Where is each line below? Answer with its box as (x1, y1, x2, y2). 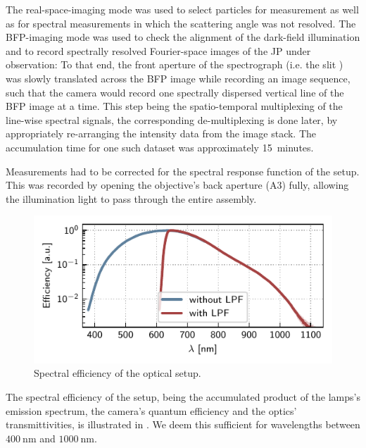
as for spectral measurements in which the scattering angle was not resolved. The (6, 15, 356, 30)
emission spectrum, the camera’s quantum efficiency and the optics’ (6, 403, 297, 418)
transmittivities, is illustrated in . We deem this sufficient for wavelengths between (6, 417, 360, 432)
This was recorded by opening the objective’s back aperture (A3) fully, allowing (6, 178, 349, 192)
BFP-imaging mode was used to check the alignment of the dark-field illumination (6, 30, 360, 44)
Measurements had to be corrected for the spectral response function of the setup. (6, 163, 360, 178)
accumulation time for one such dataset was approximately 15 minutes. (6, 139, 314, 154)
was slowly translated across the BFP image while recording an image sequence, (6, 70, 351, 85)
